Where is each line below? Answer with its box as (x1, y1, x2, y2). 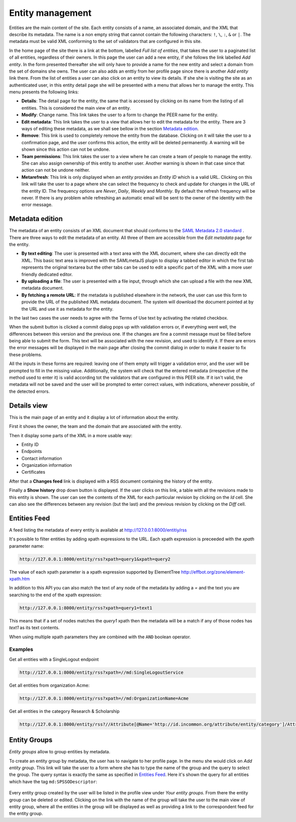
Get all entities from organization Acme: (9, 682, 90, 688)
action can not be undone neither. (21, 167, 90, 173)
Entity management (9, 7, 92, 18)
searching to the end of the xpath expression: (9, 592, 102, 598)
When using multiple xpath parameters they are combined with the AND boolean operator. (9, 634, 191, 640)
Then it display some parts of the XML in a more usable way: (9, 432, 133, 438)
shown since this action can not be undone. (21, 146, 111, 153)
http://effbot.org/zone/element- (181, 569, 245, 575)
